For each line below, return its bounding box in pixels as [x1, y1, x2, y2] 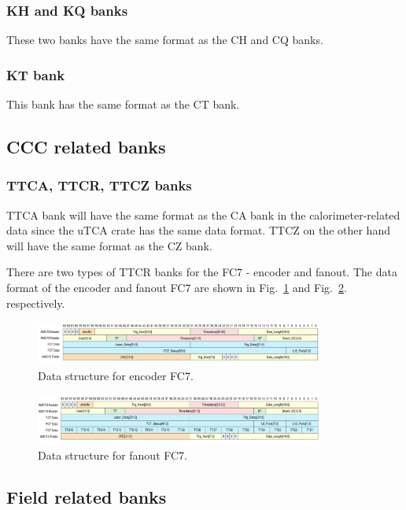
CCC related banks [6, 135, 166, 159]
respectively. [6, 294, 65, 311]
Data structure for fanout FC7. [38, 446, 187, 463]
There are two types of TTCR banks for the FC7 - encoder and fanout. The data [6, 264, 397, 280]
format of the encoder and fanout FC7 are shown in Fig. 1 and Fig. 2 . [6, 279, 347, 295]
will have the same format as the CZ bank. [6, 237, 212, 253]
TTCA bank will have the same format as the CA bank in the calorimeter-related [6, 206, 400, 223]
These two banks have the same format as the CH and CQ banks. [6, 31, 323, 48]
